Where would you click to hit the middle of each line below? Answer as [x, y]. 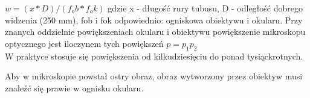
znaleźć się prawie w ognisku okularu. [74, 87]
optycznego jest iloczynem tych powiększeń [84, 43]
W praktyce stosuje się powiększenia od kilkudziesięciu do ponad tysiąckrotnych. [154, 56]
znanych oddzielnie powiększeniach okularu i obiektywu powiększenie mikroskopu [155, 32]
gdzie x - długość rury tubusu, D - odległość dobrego [205, 8]
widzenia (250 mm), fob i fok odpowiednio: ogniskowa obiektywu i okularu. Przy [154, 20]
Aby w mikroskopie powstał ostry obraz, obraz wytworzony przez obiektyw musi [154, 76]
